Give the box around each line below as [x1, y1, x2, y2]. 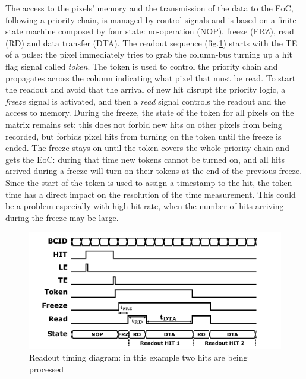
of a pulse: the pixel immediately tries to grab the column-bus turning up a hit [5, 48, 292, 61]
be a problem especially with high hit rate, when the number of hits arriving [5, 200, 284, 212]
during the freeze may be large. [5, 211, 119, 223]
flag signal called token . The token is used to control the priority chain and [5, 59, 278, 72]
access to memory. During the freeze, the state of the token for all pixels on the [5, 106, 294, 119]
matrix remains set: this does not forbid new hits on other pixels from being [5, 118, 282, 130]
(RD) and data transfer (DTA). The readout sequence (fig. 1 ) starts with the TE [5, 36, 298, 49]
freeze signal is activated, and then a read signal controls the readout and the [5, 94, 286, 107]
